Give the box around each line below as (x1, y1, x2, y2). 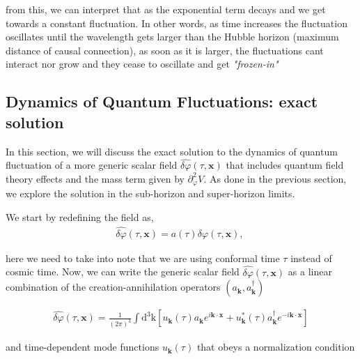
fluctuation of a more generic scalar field (6, 158, 178, 172)
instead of (290, 250, 332, 265)
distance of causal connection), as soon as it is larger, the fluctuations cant (6, 43, 324, 57)
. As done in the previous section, (203, 171, 347, 185)
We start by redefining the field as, (6, 210, 154, 224)
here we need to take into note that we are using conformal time (6, 250, 280, 265)
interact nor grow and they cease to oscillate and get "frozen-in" (6, 56, 279, 71)
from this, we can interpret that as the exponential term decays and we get (6, 2, 326, 16)
